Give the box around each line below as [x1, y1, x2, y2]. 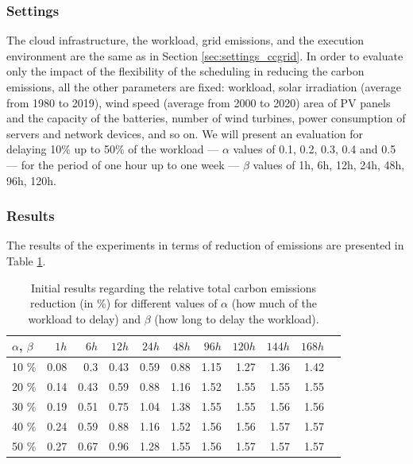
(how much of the [231, 295, 318, 311]
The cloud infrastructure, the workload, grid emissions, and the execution [6, 32, 365, 48]
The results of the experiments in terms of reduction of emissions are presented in [6, 237, 404, 253]
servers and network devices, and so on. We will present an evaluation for [6, 125, 363, 141]
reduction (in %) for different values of [29, 295, 218, 311]
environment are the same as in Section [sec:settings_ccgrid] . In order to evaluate [6, 47, 403, 64]
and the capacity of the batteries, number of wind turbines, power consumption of [6, 110, 406, 126]
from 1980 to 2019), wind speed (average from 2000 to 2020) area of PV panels [6, 94, 391, 110]
